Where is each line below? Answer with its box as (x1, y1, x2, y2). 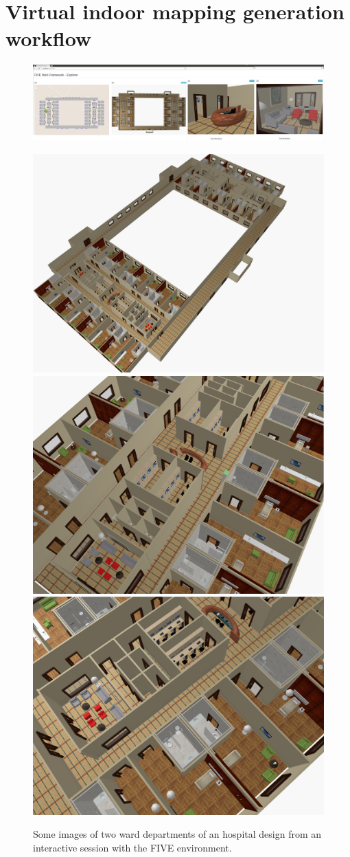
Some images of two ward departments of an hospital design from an (33, 827, 322, 841)
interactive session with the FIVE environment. (33, 840, 232, 854)
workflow (5, 24, 92, 52)
